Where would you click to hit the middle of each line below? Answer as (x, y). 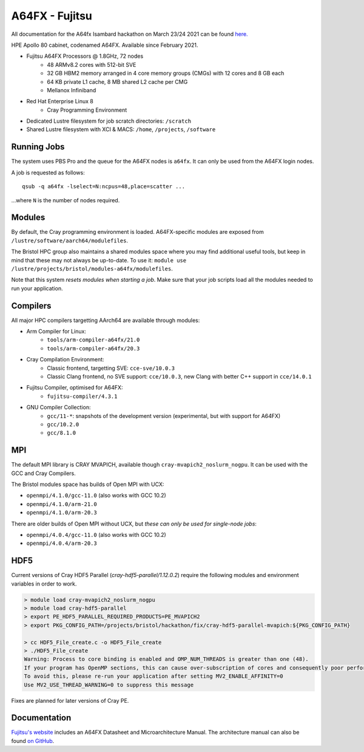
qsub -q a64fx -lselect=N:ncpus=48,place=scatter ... (103, 186)
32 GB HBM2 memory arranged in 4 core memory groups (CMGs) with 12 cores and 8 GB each (166, 73)
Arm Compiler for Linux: (56, 332)
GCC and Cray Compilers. (43, 473)
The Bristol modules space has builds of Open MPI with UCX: (88, 484)
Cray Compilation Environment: (65, 360)
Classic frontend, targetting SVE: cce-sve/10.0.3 (111, 368)
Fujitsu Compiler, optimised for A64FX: (75, 388)
